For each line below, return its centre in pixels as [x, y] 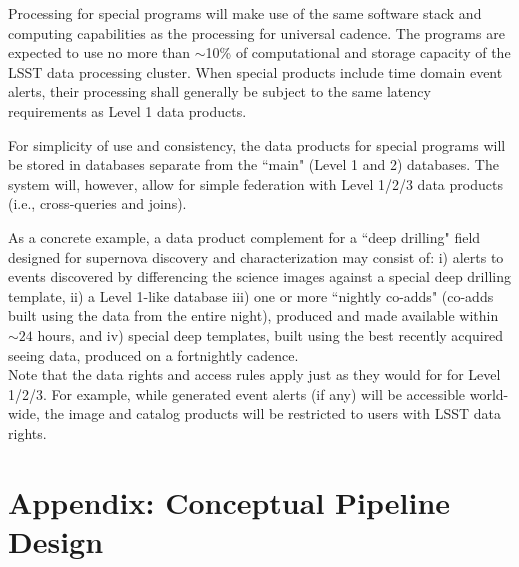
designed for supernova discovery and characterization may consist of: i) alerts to [256, 256]
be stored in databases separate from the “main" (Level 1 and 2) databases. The [253, 164]
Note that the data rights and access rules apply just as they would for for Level [254, 374]
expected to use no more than [99, 52]
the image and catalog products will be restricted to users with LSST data [272, 413]
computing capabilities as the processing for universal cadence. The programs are [256, 32]
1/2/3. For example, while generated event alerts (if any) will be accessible [237, 393]
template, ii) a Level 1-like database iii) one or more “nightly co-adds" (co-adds [251, 295]
